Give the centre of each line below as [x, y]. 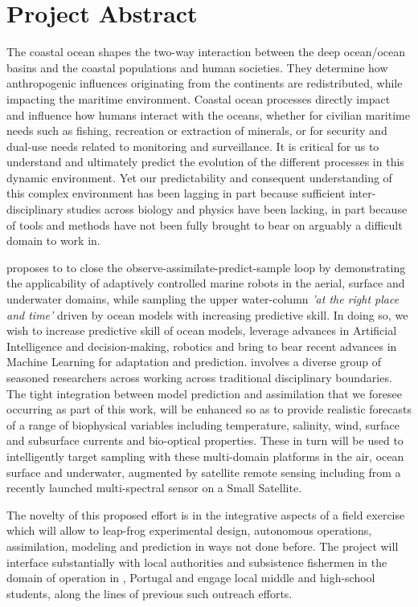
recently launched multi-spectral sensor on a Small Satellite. [154, 488]
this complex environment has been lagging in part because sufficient [176, 193]
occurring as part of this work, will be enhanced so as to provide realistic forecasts [209, 409]
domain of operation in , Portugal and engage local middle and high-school [191, 578]
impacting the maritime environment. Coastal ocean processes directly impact [199, 98]
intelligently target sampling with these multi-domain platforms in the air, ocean [205, 456]
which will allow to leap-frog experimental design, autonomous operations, [189, 530]
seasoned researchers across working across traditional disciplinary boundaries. [199, 377]
